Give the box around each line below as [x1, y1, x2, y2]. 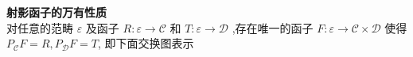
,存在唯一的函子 [232, 19, 314, 36]
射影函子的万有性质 [6, 4, 107, 20]
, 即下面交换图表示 [97, 35, 194, 51]
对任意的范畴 [6, 19, 73, 36]
